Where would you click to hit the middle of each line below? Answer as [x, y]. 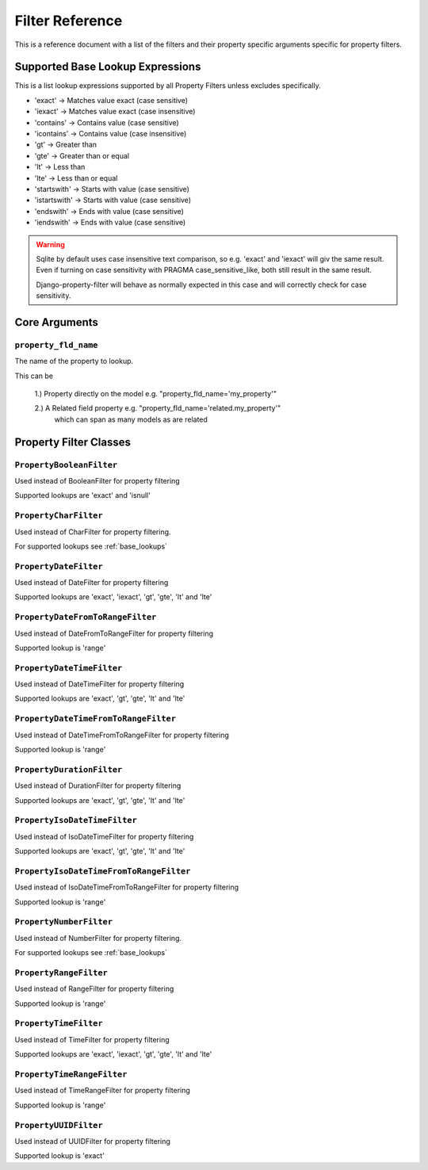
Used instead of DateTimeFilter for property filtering [99, 684]
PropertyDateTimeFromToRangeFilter [96, 719]
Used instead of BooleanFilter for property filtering [97, 480]
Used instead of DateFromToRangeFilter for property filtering [114, 633]
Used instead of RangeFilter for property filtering [94, 989]
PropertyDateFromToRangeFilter [86, 617]
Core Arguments [57, 322]
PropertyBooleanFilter [66, 465]
